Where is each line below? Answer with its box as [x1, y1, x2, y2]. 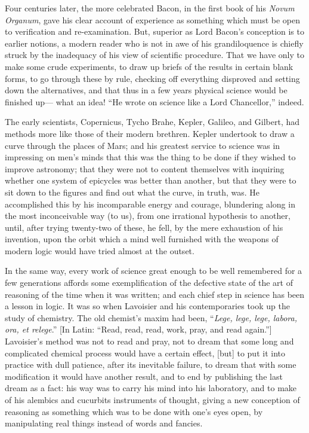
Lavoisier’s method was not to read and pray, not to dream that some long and [5, 335, 294, 347]
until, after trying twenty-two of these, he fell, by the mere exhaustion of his [5, 221, 283, 233]
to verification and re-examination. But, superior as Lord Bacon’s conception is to [5, 25, 304, 38]
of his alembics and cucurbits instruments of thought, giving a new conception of [5, 394, 300, 405]
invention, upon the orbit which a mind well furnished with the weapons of [5, 233, 279, 245]
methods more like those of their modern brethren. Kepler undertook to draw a [5, 127, 295, 139]
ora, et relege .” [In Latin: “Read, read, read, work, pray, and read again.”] [5, 323, 272, 336]
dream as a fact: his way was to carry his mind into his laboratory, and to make [5, 382, 297, 394]
